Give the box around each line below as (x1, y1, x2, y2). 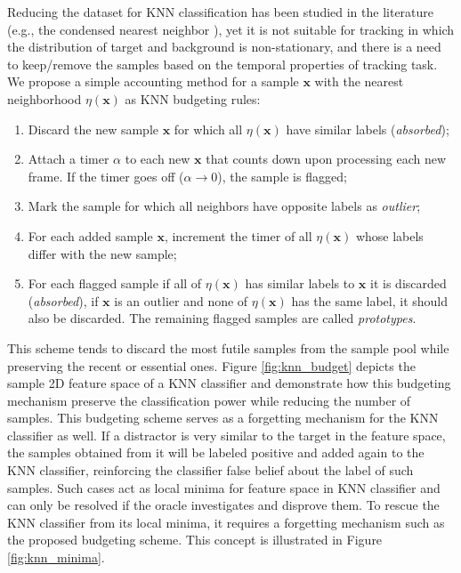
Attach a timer (28, 149, 109, 168)
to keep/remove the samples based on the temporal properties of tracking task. (7, 54, 438, 73)
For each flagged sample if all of (28, 274, 202, 293)
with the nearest (314, 72, 404, 91)
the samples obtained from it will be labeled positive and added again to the (7, 443, 425, 462)
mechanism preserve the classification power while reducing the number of (7, 391, 411, 409)
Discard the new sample (28, 119, 158, 138)
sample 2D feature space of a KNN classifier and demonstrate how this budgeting (7, 374, 451, 392)
